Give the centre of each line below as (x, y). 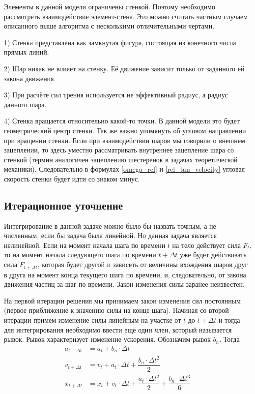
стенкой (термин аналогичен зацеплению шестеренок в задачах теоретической (121, 159)
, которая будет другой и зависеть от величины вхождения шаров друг (143, 264)
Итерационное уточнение (64, 205)
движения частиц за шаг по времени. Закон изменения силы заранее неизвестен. (124, 284)
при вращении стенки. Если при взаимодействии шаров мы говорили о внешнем (125, 140)
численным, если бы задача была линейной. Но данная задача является (111, 235)
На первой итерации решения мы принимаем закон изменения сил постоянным (122, 300)
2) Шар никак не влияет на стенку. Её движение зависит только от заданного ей (124, 68)
